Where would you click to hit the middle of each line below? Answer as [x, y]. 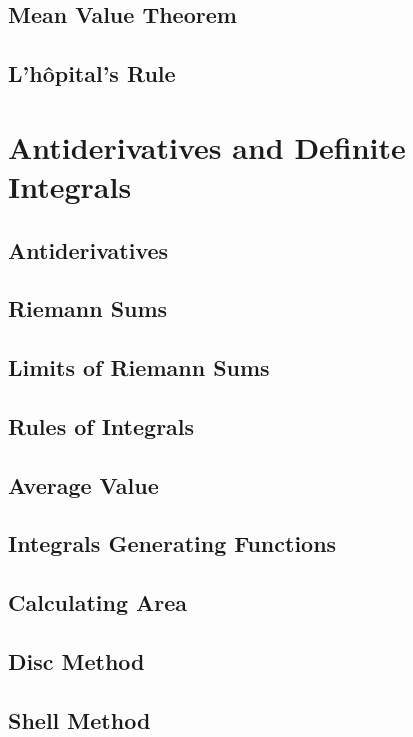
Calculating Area [98, 602]
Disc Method [76, 660]
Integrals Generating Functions [172, 543]
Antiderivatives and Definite [207, 146]
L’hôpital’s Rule [92, 73]
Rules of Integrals [101, 425]
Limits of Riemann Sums [139, 367]
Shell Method [79, 719]
